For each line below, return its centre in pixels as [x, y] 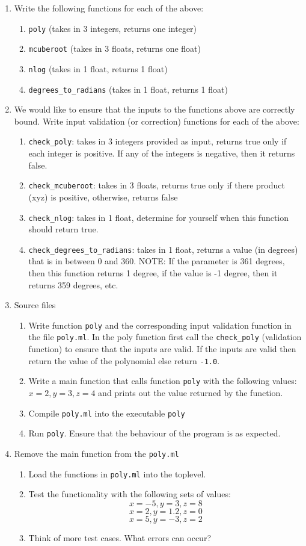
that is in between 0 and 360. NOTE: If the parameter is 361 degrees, [157, 261]
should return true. [63, 229]
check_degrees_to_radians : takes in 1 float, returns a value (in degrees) [163, 249]
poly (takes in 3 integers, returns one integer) [113, 28]
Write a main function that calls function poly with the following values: [163, 381]
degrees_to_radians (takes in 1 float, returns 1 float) [128, 89]
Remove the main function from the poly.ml [96, 453]
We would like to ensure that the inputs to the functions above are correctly [155, 109]
